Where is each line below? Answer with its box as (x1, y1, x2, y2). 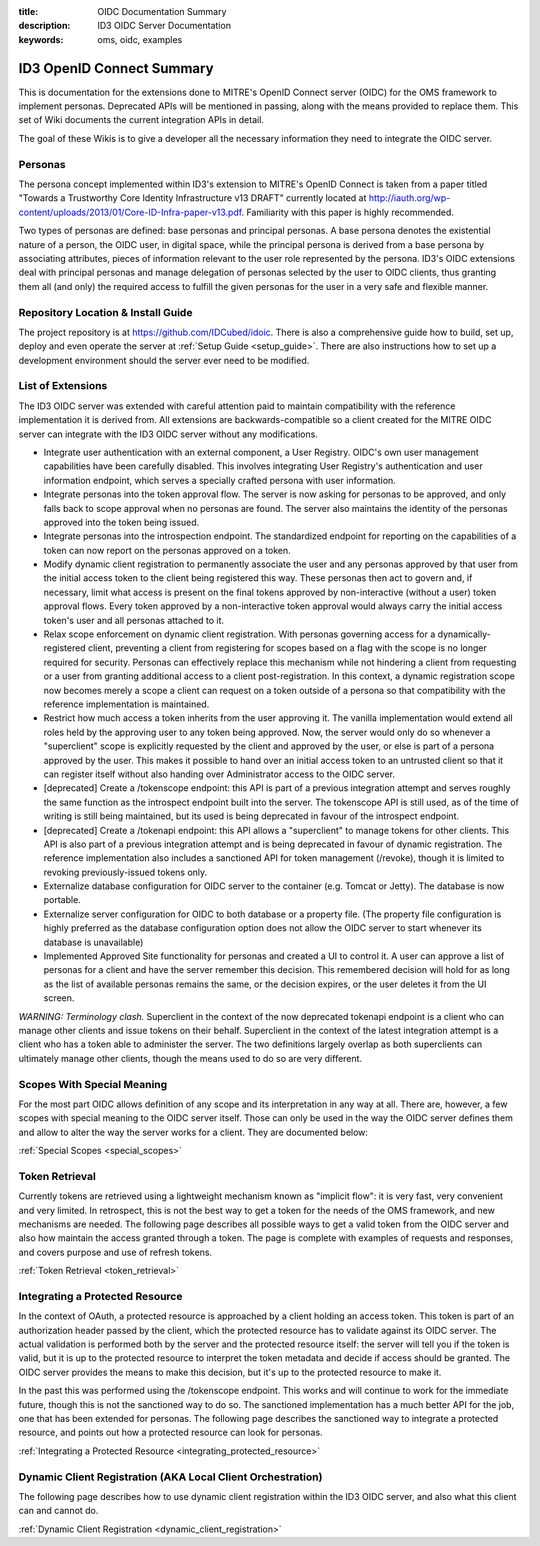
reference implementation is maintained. (43, 698, 210, 710)
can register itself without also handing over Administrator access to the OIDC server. (43, 768, 395, 780)
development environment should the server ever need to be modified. (18, 354, 310, 366)
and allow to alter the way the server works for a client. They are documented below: (18, 1126, 369, 1138)
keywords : (18, 33, 64, 45)
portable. (43, 894, 82, 906)
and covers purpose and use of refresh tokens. (18, 1246, 213, 1258)
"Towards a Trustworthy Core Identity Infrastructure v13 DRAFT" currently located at (18, 192, 367, 204)
